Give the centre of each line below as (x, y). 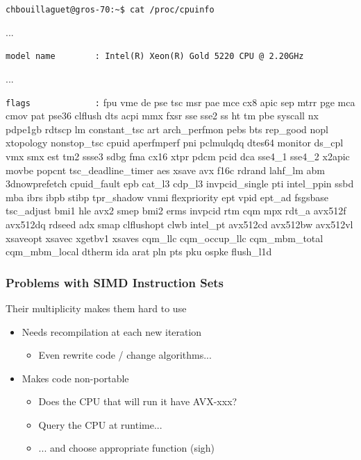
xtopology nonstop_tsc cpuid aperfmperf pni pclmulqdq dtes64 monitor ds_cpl (175, 143)
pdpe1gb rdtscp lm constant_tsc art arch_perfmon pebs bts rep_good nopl (167, 129)
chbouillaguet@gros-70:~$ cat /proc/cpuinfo (110, 10)
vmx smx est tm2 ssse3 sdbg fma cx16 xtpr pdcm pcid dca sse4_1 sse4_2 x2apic (178, 156)
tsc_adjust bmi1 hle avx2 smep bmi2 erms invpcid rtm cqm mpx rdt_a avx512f (176, 211)
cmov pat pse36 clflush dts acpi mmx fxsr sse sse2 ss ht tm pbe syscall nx (162, 116)
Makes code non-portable (75, 378)
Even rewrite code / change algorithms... (125, 355)
